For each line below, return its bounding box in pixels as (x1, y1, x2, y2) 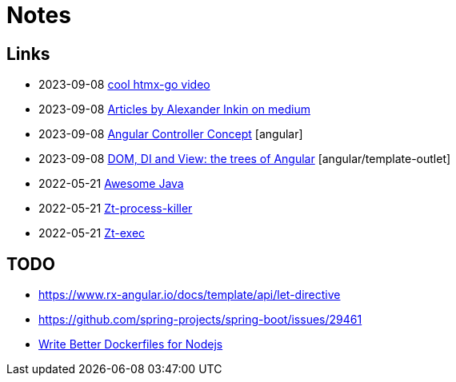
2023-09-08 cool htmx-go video (38, 78, 210, 92)
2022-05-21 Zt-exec (38, 226, 146, 241)
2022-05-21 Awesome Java (38, 177, 184, 191)
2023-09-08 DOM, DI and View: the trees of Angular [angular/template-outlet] (38, 152, 451, 166)
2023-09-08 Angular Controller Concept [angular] (38, 127, 303, 141)
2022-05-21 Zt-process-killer (38, 201, 193, 216)
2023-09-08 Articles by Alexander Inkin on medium (38, 102, 310, 117)
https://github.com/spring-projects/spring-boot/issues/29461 (38, 312, 362, 327)
